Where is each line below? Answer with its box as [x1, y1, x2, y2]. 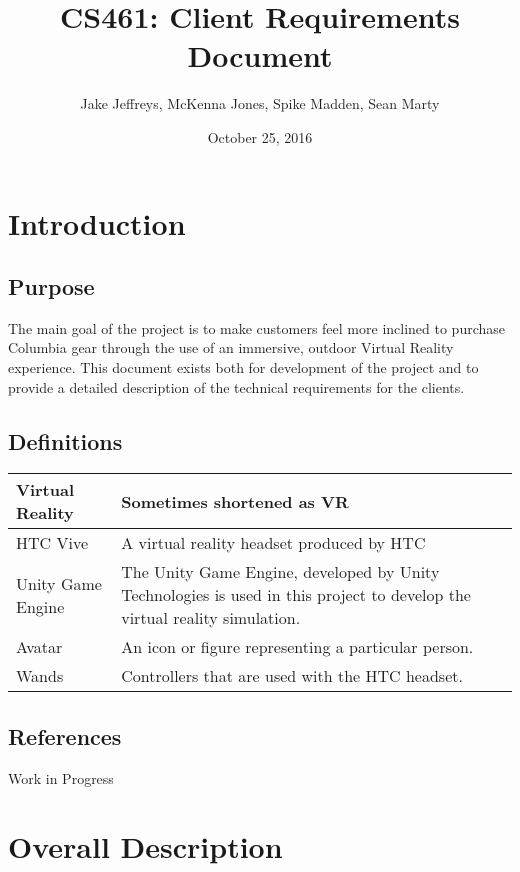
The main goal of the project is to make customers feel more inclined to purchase [8, 317, 506, 338]
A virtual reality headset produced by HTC [121, 531, 426, 555]
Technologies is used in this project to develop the [121, 583, 471, 607]
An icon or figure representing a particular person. [121, 635, 474, 659]
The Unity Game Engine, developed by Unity [121, 560, 440, 584]
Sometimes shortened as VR [121, 489, 349, 513]
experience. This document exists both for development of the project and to [8, 357, 479, 378]
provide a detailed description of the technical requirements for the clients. [8, 376, 465, 397]
